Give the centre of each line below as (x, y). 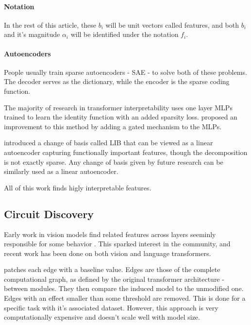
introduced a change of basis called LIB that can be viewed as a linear (109, 143)
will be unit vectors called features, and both (172, 25)
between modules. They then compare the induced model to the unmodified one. (124, 288)
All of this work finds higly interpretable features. (78, 187)
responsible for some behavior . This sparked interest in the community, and (117, 244)
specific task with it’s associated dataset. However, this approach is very (111, 307)
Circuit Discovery (49, 214)
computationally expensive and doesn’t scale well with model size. (102, 317)
